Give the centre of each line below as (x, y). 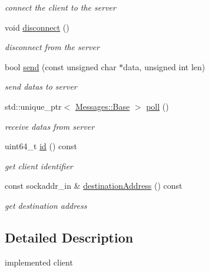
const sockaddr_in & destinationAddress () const (94, 186)
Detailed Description (69, 237)
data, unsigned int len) (164, 66)
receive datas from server (50, 126)
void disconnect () (37, 27)
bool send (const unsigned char (61, 66)
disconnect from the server (52, 47)
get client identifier (39, 166)
